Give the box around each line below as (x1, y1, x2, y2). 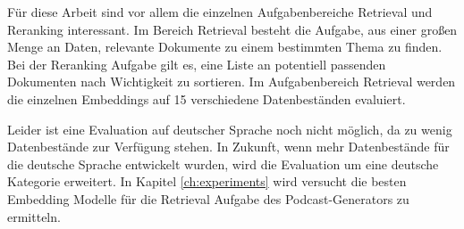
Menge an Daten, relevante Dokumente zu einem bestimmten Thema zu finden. (7, 37, 443, 56)
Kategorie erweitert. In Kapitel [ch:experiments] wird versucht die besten (7, 172, 407, 191)
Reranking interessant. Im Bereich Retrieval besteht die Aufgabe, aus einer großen (7, 20, 458, 38)
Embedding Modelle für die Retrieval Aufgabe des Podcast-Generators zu (7, 189, 409, 208)
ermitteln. (7, 207, 61, 225)
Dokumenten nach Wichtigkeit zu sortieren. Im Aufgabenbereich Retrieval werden (7, 72, 456, 91)
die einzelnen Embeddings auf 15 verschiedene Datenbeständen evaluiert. (7, 89, 406, 108)
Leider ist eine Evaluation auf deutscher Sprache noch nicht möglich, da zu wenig (7, 119, 452, 138)
